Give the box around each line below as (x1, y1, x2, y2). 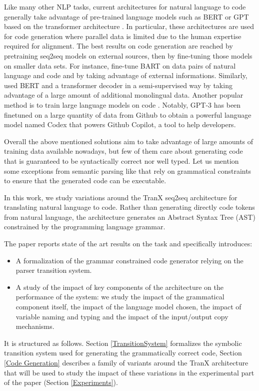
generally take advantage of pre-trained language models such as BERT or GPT (4, 11, 249, 22)
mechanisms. (15, 321, 54, 331)
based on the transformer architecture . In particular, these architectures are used (4, 21, 254, 32)
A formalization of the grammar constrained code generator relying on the (15, 255, 243, 265)
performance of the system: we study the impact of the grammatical (15, 291, 224, 302)
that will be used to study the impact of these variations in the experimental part (4, 367, 254, 377)
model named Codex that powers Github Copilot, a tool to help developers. (4, 119, 236, 130)
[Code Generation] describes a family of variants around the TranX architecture (4, 357, 248, 367)
